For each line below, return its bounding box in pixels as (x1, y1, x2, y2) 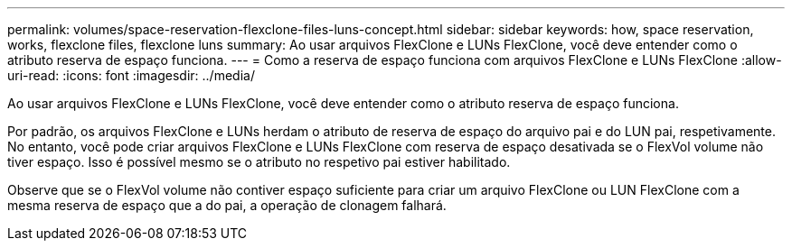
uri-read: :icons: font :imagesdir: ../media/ (7, 68, 255, 83)
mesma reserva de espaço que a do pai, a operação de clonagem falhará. (7, 197, 447, 213)
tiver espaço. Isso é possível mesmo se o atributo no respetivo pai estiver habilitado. (7, 154, 511, 170)
